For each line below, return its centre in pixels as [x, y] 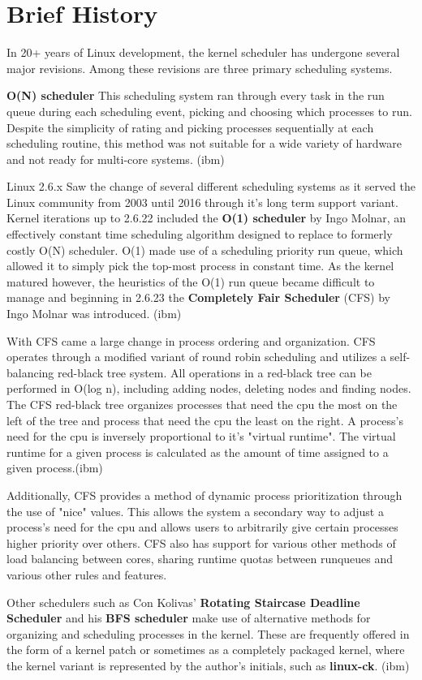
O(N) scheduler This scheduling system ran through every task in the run [196, 95]
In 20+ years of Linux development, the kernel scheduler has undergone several [203, 52]
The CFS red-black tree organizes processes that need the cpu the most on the [202, 404]
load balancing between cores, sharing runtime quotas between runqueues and [200, 559]
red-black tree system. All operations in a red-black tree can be [215, 372]
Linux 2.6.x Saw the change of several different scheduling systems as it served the [211, 186]
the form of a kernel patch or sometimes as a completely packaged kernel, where [206, 650]
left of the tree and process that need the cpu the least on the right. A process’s [205, 420]
